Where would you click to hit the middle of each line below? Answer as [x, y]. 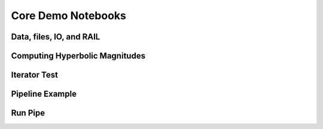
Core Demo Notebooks [69, 16]
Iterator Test [34, 75]
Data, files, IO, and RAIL [56, 37]
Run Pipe [28, 113]
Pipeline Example [44, 94]
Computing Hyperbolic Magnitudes [78, 56]
